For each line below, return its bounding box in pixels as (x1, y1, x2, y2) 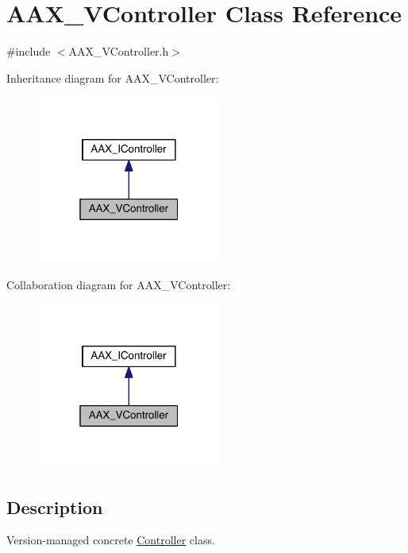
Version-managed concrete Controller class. (6, 532, 215, 548)
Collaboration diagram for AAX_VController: (6, 276, 231, 292)
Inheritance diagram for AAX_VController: (6, 69, 219, 86)
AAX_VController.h (68, 43, 169, 60)
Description (6, 494, 103, 519)
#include (6, 43, 51, 60)
